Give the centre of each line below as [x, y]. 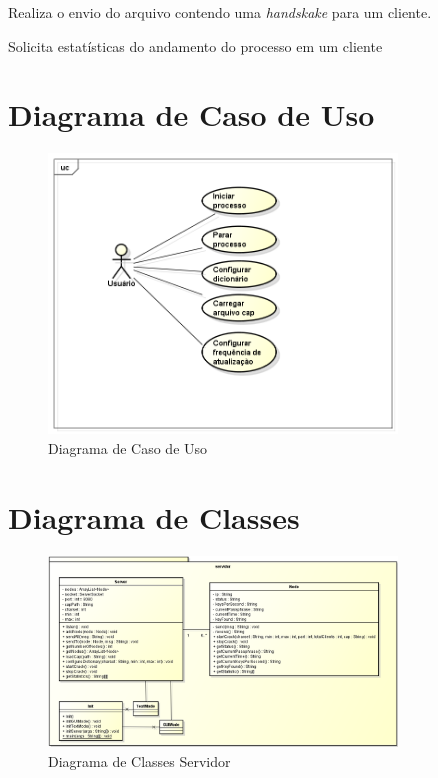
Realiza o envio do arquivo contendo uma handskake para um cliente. [220, 12]
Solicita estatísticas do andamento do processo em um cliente [195, 45]
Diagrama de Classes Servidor [139, 760]
